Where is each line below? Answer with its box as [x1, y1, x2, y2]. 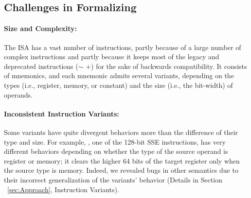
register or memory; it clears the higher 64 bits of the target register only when [4, 155, 240, 165]
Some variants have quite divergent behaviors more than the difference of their [4, 127, 238, 137]
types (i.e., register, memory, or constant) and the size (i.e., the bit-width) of [4, 80, 233, 90]
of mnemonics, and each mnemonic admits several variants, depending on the [4, 70, 234, 81]
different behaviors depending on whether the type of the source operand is [4, 146, 228, 156]
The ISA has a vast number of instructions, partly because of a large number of [4, 42, 241, 52]
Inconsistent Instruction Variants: [4, 108, 119, 118]
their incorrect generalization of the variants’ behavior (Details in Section [4, 174, 222, 184]
